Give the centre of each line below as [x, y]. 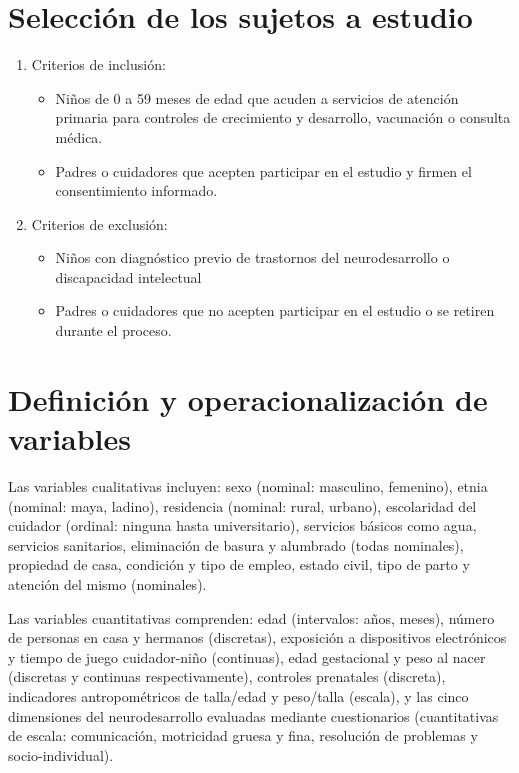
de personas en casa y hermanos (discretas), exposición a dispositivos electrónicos [257, 637]
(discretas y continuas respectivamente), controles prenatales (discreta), [227, 676]
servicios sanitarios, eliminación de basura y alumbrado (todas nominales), [236, 544]
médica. [79, 136]
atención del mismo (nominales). [107, 583]
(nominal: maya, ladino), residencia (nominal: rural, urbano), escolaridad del [242, 505]
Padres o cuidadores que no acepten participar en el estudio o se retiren [275, 310]
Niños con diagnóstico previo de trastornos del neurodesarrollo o [252, 257]
